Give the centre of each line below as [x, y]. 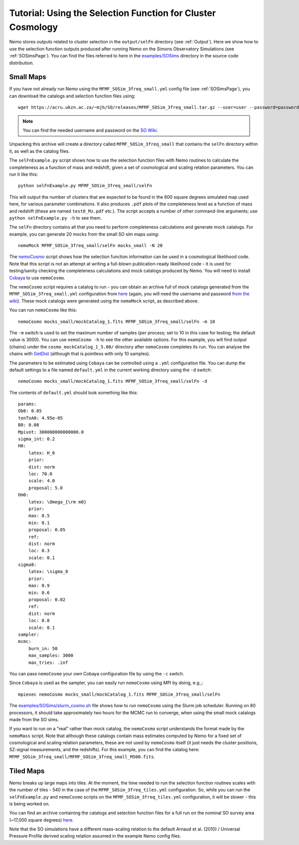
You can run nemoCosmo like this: [43, 310]
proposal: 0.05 [47, 530]
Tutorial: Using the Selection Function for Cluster [113, 13]
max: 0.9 [39, 586]
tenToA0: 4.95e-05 [41, 418]
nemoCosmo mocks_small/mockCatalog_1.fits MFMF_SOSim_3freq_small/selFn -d [113, 381]
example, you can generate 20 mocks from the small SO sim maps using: [84, 234]
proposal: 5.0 [46, 488]
